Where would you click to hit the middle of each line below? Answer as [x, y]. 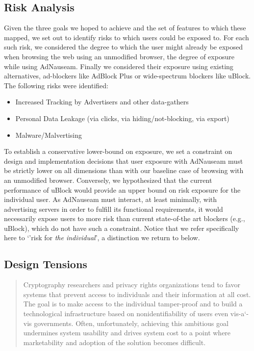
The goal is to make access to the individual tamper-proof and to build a [133, 304]
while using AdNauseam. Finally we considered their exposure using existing [119, 66]
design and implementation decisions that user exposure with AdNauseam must [124, 161]
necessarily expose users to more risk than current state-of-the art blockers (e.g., [125, 218]
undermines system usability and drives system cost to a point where [127, 333]
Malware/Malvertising [49, 135]
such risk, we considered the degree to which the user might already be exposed [124, 47]
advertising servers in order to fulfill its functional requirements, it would [114, 209]
